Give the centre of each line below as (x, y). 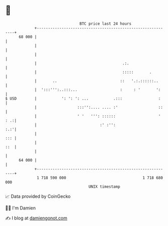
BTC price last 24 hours (106, 24)
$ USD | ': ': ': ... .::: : (83, 98)
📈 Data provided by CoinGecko (38, 196)
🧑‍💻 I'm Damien (21, 208)
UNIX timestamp (104, 186)
